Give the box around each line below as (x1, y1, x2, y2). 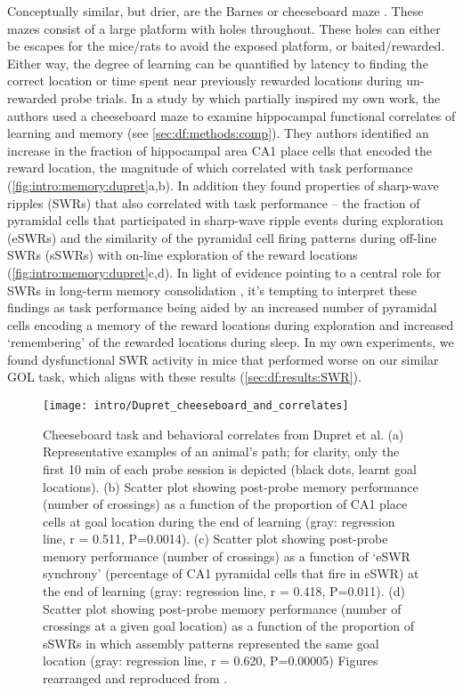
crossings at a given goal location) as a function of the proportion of (43, 616, 414, 635)
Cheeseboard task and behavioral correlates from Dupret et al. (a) (43, 424, 404, 443)
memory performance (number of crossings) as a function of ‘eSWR (43, 546, 410, 565)
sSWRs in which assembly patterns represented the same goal (43, 633, 379, 652)
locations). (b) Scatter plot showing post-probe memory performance (43, 477, 418, 496)
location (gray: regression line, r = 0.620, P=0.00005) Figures (43, 651, 378, 670)
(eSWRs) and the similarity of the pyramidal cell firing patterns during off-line (7, 228, 437, 246)
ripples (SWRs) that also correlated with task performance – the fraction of (7, 193, 420, 212)
